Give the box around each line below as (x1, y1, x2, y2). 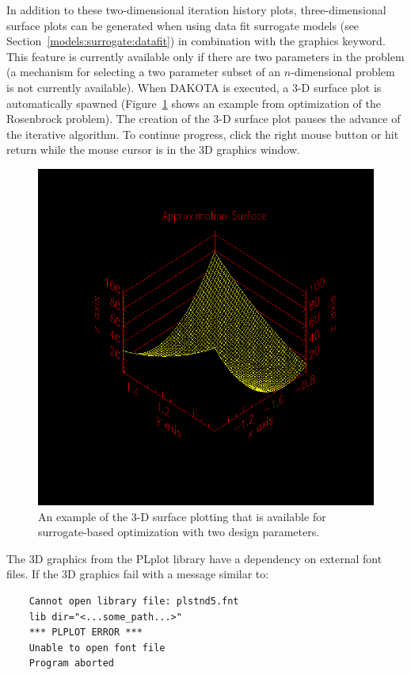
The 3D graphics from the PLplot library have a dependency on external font (6, 550, 382, 566)
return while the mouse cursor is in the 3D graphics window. (6, 141, 300, 158)
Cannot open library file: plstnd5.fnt (29, 595, 239, 607)
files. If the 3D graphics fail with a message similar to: (6, 566, 269, 582)
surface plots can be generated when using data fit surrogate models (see (6, 17, 360, 33)
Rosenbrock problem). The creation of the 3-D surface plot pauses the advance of (6, 110, 401, 127)
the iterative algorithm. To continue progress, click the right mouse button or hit (6, 125, 399, 142)
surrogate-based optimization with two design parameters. (38, 524, 320, 540)
